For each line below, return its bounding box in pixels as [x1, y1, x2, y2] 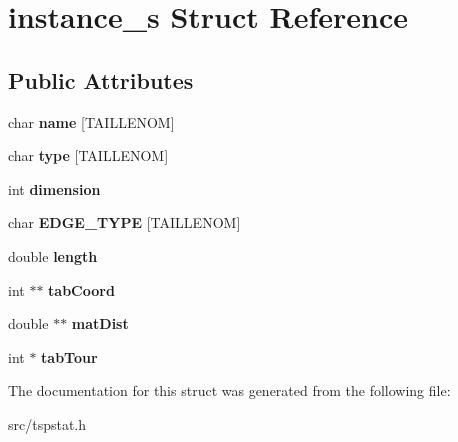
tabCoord [48, 279, 115, 300]
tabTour [41, 346, 98, 367]
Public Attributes [8, 64, 194, 95]
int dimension [8, 178, 101, 199]
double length [8, 245, 98, 266]
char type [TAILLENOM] [8, 145, 169, 166]
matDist [71, 313, 129, 334]
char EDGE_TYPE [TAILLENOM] [8, 212, 241, 233]
